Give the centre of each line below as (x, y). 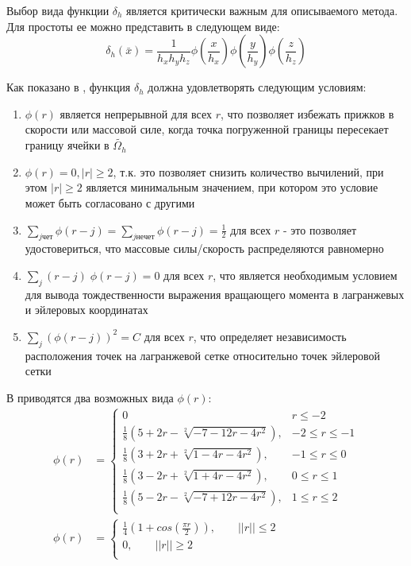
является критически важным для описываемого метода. (262, 10)
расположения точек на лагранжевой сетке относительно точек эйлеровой (203, 355)
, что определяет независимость (270, 336)
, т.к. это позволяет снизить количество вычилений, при (248, 171)
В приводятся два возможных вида (90, 397)
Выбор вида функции (58, 10)
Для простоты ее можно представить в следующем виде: (143, 26)
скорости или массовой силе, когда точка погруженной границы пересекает (207, 129)
